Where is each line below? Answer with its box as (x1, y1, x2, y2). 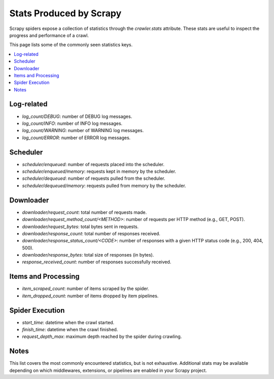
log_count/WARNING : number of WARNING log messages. (22, 128, 144, 134)
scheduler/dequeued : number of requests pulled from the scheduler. (22, 175, 165, 181)
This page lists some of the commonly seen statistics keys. (9, 42, 133, 48)
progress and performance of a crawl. (9, 32, 89, 38)
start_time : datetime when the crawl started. (22, 319, 115, 325)
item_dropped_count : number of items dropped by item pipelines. (22, 293, 159, 299)
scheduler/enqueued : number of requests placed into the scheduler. (22, 161, 165, 167)
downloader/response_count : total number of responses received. (22, 230, 161, 236)
